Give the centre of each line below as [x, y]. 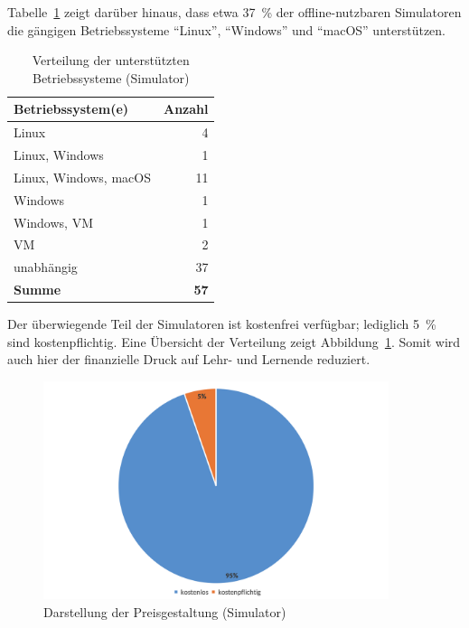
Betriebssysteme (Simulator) [111, 77]
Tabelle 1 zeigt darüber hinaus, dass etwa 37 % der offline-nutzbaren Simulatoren [234, 12]
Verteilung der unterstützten [111, 60]
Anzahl [186, 109]
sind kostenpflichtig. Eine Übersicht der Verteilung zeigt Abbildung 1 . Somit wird [234, 341]
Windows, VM [53, 222]
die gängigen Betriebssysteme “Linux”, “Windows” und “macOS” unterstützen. [226, 29]
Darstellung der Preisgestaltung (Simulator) [165, 612]
